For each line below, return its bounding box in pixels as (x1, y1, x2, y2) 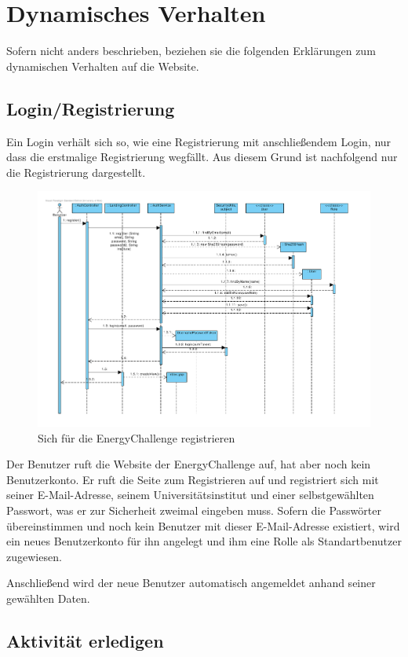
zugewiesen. (6, 548, 62, 564)
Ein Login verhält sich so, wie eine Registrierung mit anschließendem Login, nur (6, 133, 392, 149)
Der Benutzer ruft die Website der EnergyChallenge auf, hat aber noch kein (6, 456, 371, 472)
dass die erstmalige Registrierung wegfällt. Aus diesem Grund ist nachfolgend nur (6, 149, 398, 165)
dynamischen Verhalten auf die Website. (6, 57, 199, 74)
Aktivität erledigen (6, 628, 164, 652)
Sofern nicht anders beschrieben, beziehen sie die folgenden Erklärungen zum (6, 42, 376, 59)
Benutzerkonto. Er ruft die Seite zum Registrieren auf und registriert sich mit (6, 471, 379, 487)
